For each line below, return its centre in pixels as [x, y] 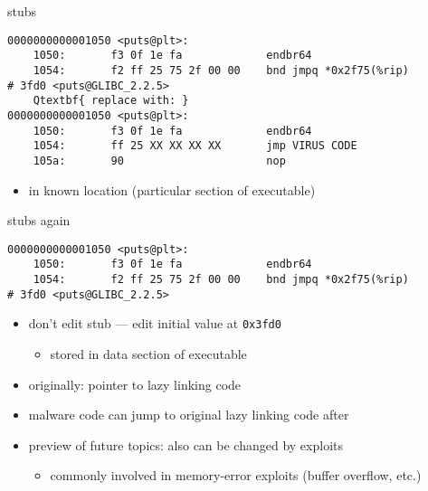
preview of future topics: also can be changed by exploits [185, 444]
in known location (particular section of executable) [172, 189]
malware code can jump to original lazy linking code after [189, 415]
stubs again [39, 220]
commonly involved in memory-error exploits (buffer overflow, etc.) [236, 475]
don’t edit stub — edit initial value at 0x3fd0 [155, 323]
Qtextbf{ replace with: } [111, 101]
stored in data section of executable [148, 353]
